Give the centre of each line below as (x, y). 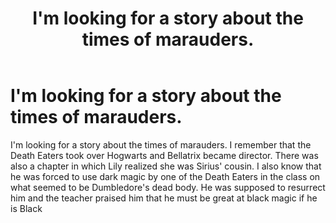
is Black (26, 208)
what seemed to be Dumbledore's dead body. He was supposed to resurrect (168, 187)
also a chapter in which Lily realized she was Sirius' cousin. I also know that (166, 166)
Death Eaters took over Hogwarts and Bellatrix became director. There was (164, 155)
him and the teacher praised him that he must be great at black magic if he (164, 198)
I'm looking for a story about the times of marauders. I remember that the (161, 144)
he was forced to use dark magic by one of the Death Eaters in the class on (165, 176)
